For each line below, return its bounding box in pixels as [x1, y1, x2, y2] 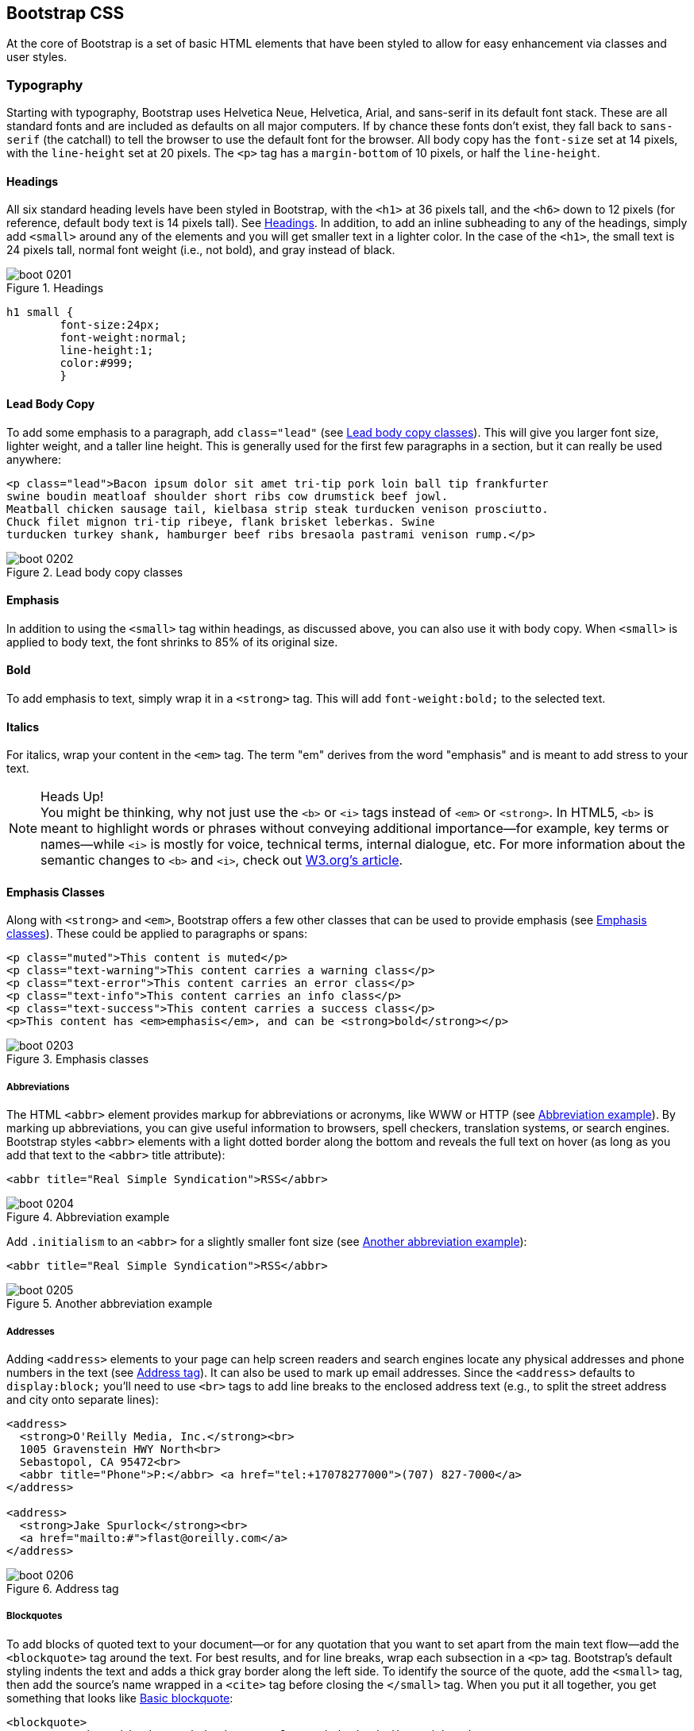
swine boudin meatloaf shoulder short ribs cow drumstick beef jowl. [6, 489, 449, 503]
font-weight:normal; [60, 331, 187, 345]
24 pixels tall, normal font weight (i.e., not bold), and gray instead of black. [6, 243, 395, 257]
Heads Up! [40, 788, 104, 805]
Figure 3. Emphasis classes [6, 1052, 149, 1066]
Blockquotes [6, 1610, 63, 1622]
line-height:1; [60, 344, 154, 357]
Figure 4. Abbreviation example [6, 1210, 170, 1224]
